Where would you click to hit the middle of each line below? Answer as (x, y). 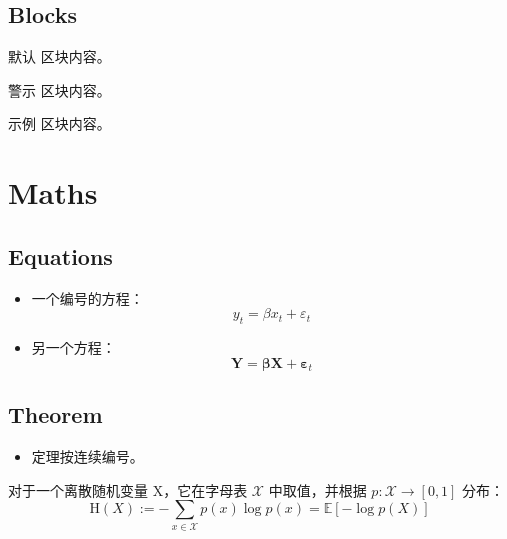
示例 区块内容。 (59, 123)
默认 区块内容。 (59, 56)
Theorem (55, 414)
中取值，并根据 (317, 489)
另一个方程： (73, 346)
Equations (60, 255)
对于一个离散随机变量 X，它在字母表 (128, 489)
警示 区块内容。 (59, 89)
